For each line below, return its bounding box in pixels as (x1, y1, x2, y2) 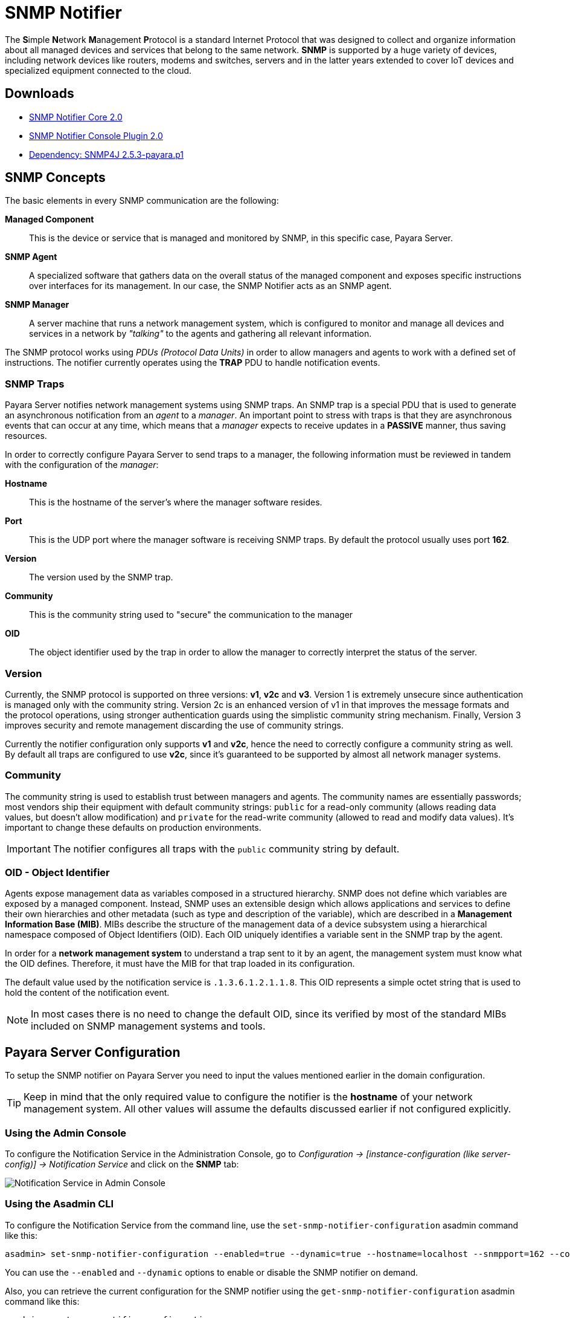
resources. (5, 430, 47, 441)
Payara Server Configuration (5, 1044, 181, 1060)
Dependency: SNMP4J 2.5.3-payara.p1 (29, 149, 184, 160)
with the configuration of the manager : (5, 459, 159, 470)
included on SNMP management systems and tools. (31, 1020, 266, 1033)
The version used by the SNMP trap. (29, 572, 173, 583)
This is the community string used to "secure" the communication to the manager (29, 609, 353, 620)
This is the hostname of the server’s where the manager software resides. (29, 497, 322, 508)
